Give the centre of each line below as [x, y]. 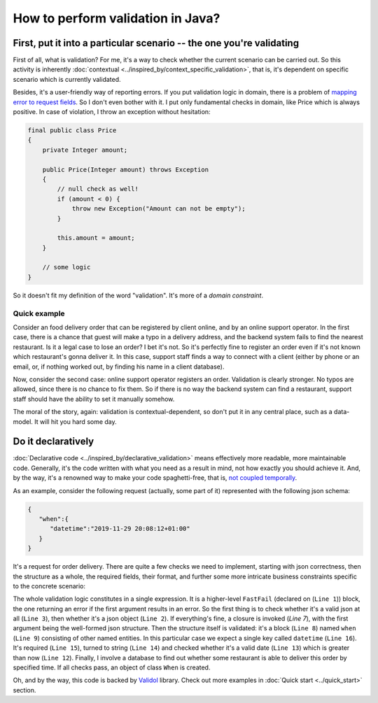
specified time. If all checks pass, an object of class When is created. [112, 667]
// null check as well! [98, 189]
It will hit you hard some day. [75, 421]
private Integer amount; [85, 150]
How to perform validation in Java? [117, 18]
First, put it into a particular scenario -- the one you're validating [156, 43]
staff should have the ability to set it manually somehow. [94, 399]
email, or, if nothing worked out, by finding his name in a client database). [119, 367]
